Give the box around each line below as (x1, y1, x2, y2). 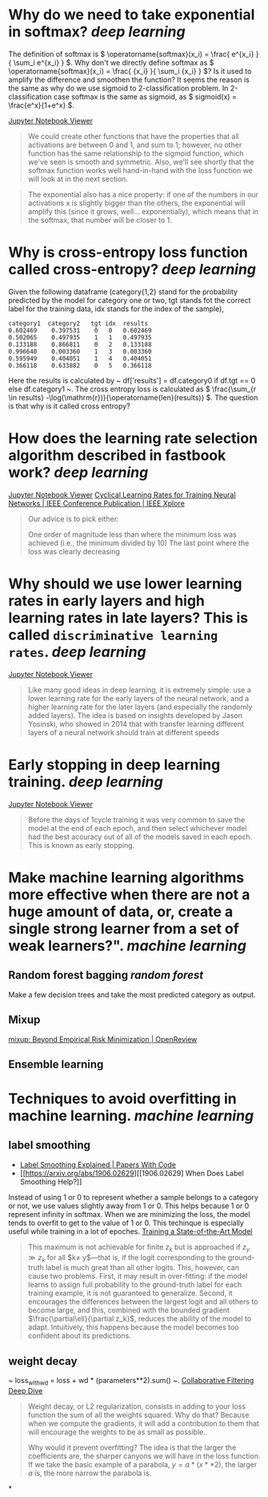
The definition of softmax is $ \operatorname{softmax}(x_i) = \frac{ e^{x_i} (8, 49, 254, 59)
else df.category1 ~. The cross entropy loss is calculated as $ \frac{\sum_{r (8, 383, 257, 394)
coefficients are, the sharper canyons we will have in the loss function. (27, 1451, 261, 1461)
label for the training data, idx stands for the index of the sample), (8, 303, 224, 314)
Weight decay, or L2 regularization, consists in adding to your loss (27, 1402, 246, 1411)
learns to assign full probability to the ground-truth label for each (27, 1280, 242, 1289)
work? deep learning (8, 464, 149, 482)
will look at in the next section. (27, 174, 128, 184)
